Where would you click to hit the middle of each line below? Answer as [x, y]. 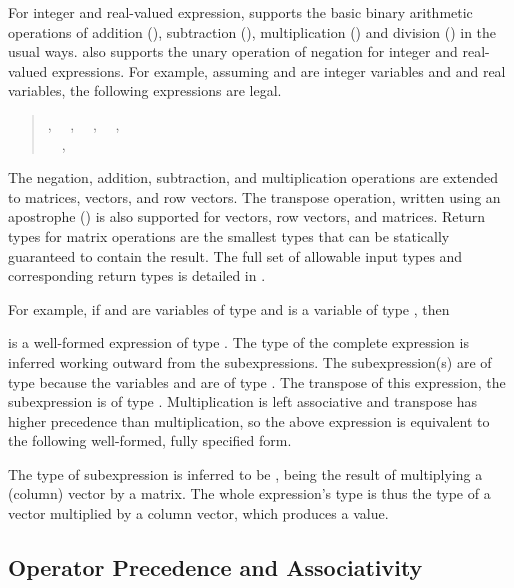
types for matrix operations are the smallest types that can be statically [229, 235]
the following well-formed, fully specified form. [150, 440]
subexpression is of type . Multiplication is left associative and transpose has [243, 401]
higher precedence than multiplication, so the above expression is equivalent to [249, 420]
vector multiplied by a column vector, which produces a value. [198, 513]
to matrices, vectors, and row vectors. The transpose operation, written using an [254, 196]
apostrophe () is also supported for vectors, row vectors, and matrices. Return [247, 216]
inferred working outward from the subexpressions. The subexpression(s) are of [250, 361]
